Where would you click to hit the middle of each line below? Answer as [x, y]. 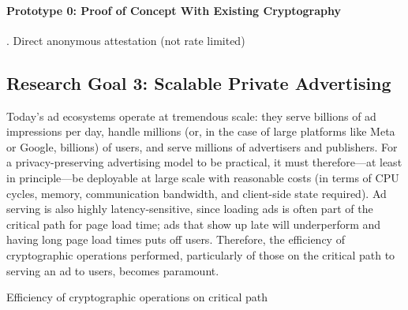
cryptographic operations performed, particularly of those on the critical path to [201, 254]
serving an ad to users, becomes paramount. [113, 270]
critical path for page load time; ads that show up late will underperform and [194, 224]
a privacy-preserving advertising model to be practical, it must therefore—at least [204, 162]
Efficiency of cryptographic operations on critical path [137, 297]
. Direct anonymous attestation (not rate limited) [126, 40]
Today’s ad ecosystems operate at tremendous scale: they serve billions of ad [191, 116]
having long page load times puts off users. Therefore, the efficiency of [176, 239]
